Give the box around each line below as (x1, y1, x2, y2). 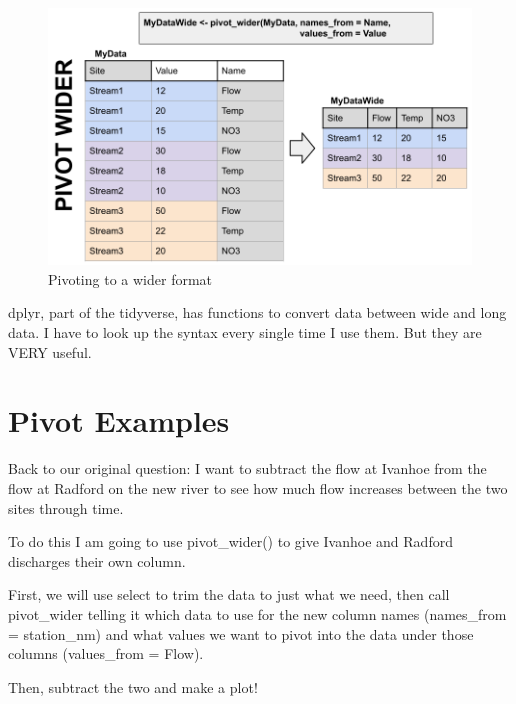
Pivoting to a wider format (48, 268, 213, 289)
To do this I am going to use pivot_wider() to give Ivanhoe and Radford (8, 531, 453, 552)
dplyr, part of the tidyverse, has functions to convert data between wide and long (8, 302, 507, 323)
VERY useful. (8, 341, 92, 362)
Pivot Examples (8, 400, 230, 441)
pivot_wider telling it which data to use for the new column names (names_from (8, 603, 507, 624)
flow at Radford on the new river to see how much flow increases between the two (8, 477, 508, 498)
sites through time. (8, 497, 124, 518)
